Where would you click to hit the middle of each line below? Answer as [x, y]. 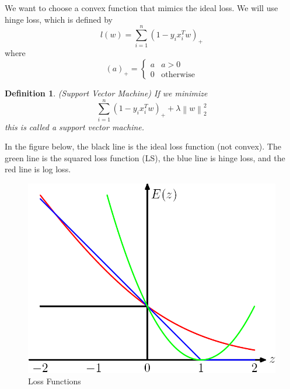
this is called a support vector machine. [75, 126]
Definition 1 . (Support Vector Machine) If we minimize [106, 93]
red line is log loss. [38, 169]
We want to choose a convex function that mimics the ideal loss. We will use [141, 8]
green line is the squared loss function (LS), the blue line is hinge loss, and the [145, 157]
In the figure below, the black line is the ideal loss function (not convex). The [143, 146]
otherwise [178, 74]
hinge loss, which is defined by [59, 19]
